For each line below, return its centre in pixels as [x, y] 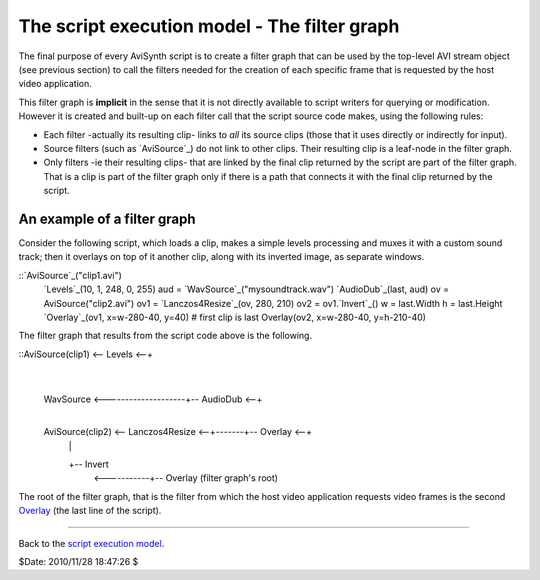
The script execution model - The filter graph [209, 26]
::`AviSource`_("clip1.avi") [70, 275]
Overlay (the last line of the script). [90, 511]
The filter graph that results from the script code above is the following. [165, 336]
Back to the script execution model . [91, 543]
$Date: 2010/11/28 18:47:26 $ [78, 561]
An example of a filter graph [107, 218]
